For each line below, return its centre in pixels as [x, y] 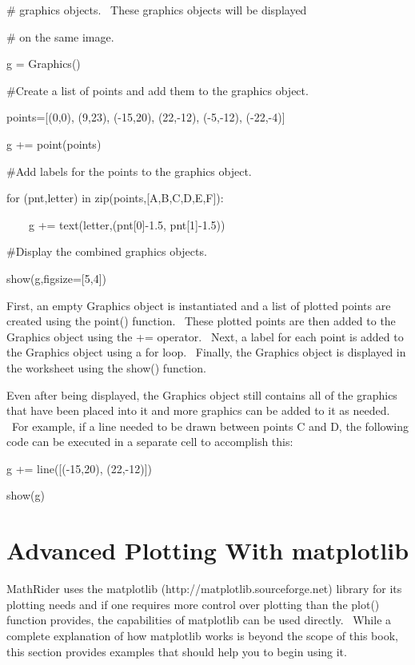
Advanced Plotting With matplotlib [208, 550]
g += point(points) [54, 143]
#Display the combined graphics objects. [107, 251]
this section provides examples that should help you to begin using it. [177, 651]
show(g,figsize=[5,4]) [56, 278]
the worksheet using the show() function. [106, 367]
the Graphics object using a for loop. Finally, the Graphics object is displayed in [206, 352]
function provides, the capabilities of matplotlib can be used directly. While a [199, 620]
